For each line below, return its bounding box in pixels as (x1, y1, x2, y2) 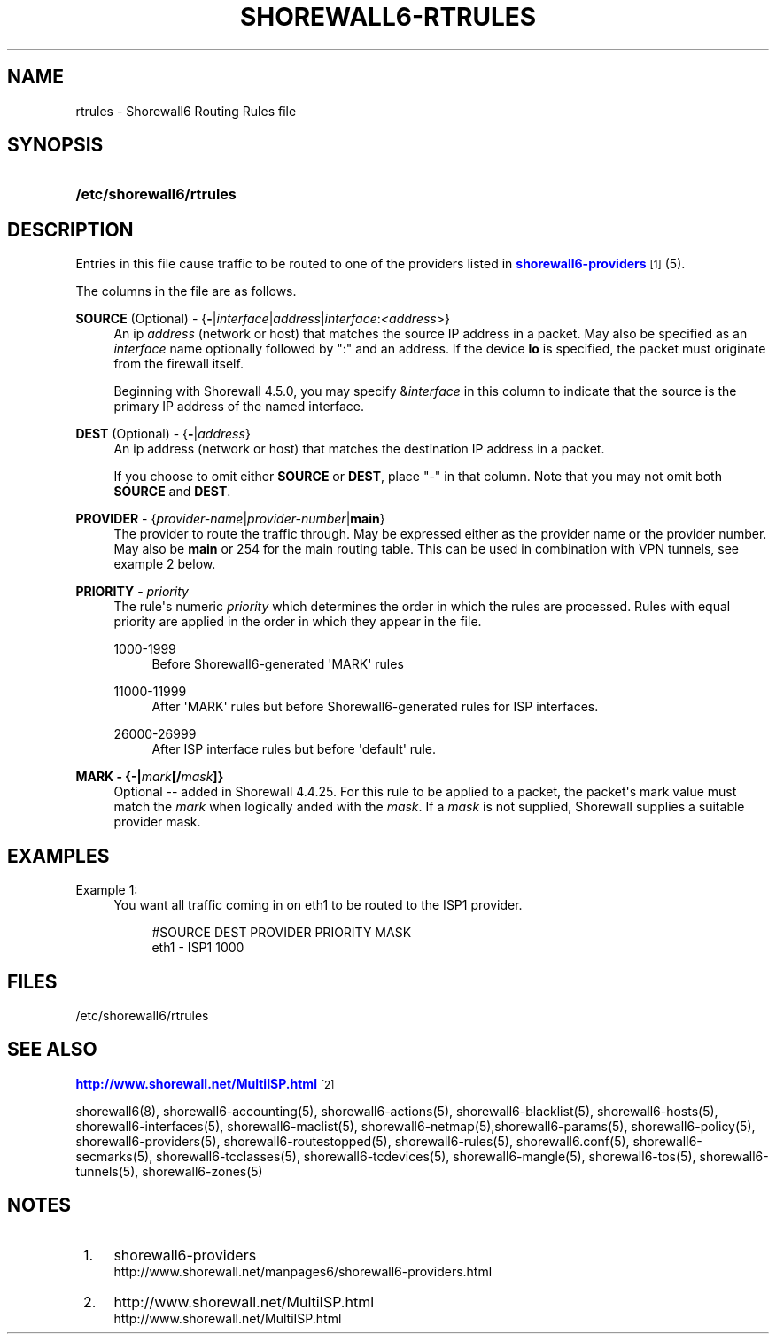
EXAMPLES (7, 844, 110, 867)
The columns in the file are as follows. (75, 283, 297, 299)
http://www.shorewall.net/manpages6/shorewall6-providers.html (113, 1263, 493, 1279)
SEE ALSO (7, 1038, 97, 1061)
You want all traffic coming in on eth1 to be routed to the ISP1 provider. (113, 897, 523, 913)
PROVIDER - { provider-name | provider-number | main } (75, 511, 385, 527)
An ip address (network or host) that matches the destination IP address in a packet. (113, 441, 605, 457)
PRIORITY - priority (75, 584, 189, 600)
